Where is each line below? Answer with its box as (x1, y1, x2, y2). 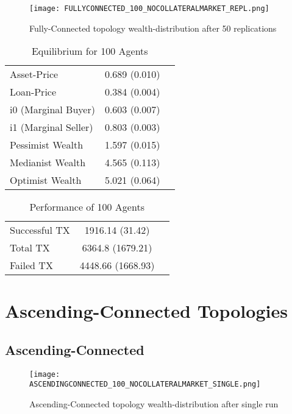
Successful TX (10, 223, 70, 237)
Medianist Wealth (10, 155, 86, 170)
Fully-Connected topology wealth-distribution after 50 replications (29, 21, 277, 34)
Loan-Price (10, 85, 57, 99)
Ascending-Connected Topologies (5, 298, 288, 323)
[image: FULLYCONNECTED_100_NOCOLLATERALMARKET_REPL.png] (29, 4, 269, 13)
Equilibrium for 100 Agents (31, 44, 148, 58)
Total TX (10, 240, 50, 255)
